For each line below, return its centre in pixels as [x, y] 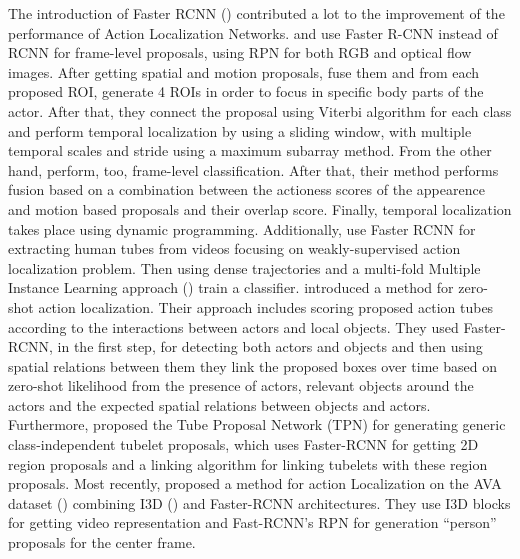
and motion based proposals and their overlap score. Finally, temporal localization [260, 208]
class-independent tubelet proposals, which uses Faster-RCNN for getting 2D [243, 444]
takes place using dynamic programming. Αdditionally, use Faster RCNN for [242, 228]
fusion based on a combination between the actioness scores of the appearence [246, 189]
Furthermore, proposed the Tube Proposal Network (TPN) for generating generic [257, 424]
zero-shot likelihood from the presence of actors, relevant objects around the [241, 385]
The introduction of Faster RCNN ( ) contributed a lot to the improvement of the [256, 13]
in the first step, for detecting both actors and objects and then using [270, 346]
